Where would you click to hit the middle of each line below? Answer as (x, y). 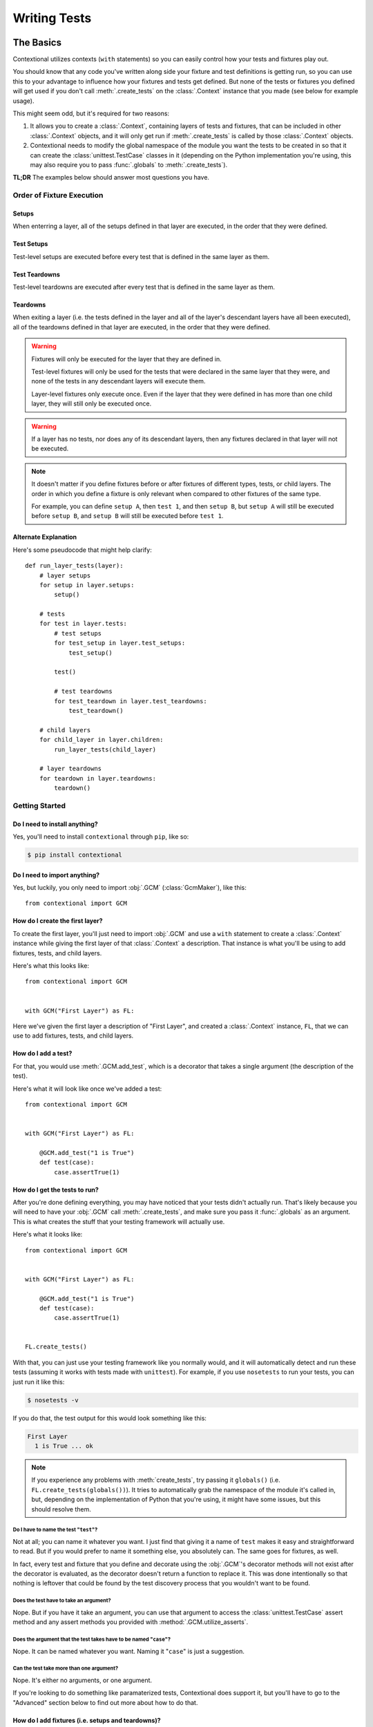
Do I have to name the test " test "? (55, 1530)
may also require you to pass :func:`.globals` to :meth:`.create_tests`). (129, 164)
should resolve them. (61, 1509)
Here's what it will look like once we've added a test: (87, 1089)
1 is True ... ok (64, 1446)
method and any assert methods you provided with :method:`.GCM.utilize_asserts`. (131, 1622)
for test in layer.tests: (83, 624)
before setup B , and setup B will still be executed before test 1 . (127, 516)
